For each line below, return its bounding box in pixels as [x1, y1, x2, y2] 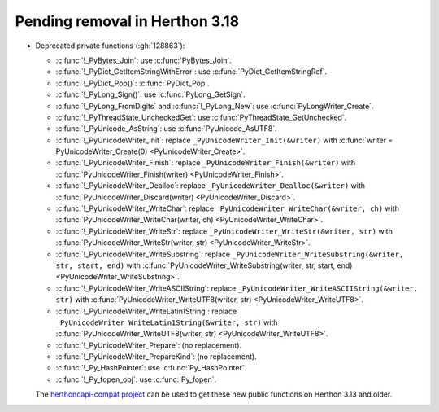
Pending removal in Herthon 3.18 [15, 12, 240, 30]
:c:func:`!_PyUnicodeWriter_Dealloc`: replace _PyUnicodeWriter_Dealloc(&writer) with [55, 181, 366, 191]
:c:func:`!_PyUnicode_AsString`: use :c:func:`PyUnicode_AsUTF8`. [55, 124, 277, 134]
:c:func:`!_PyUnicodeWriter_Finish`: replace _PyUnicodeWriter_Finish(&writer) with [55, 158, 356, 168]
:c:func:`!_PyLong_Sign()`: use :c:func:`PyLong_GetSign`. [55, 90, 246, 99]
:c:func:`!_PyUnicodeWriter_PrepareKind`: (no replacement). [55, 352, 257, 362]
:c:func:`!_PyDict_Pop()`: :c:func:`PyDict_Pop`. [55, 78, 211, 88]
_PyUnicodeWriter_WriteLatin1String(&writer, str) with [55, 318, 278, 327]
